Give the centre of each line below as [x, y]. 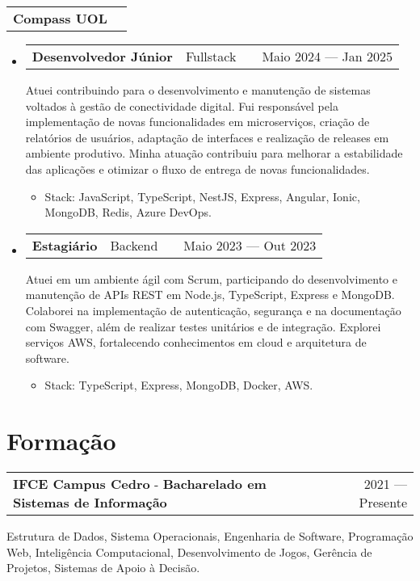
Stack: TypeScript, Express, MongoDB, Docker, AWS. [179, 385]
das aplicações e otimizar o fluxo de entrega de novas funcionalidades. [197, 168]
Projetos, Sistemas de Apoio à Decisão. [103, 568]
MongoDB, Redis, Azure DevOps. [128, 212]
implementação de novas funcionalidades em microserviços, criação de [197, 122]
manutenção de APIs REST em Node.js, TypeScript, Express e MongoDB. [210, 295]
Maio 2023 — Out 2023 [250, 245]
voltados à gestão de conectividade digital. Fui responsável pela [182, 105]
